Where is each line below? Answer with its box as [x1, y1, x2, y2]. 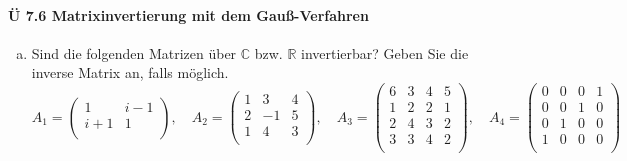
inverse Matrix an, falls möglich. [31, 62, 229, 83]
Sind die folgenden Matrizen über [31, 42, 237, 63]
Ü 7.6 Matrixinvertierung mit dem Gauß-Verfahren [8, 4, 369, 25]
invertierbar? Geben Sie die [301, 42, 469, 63]
